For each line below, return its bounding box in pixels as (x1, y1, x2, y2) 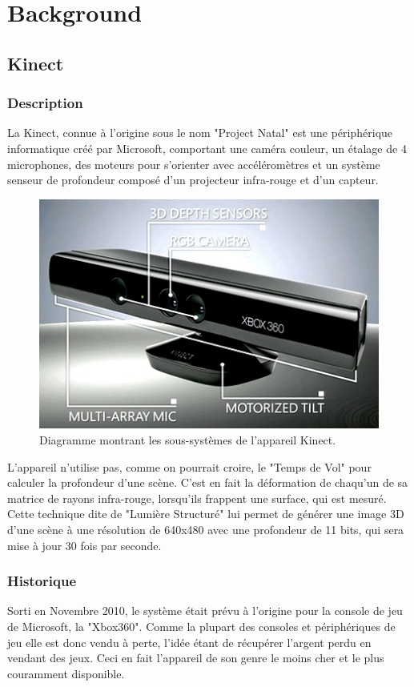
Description (7, 93, 83, 113)
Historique (7, 571, 77, 591)
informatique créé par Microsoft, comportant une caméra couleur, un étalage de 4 (7, 139, 407, 156)
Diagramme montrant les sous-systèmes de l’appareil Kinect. (39, 431, 336, 448)
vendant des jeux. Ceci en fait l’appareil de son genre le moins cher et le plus (7, 649, 384, 666)
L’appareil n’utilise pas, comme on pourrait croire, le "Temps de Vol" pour (7, 458, 372, 475)
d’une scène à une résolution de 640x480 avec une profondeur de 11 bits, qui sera (7, 520, 404, 537)
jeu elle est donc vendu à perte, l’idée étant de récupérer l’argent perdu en (7, 633, 372, 650)
